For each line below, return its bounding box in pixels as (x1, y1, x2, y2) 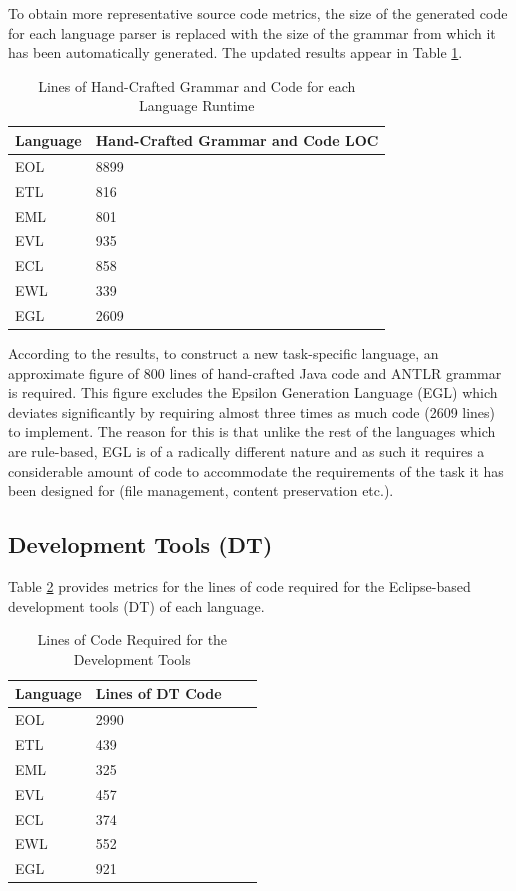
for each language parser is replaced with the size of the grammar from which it (8, 22, 496, 43)
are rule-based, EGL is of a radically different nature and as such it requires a (8, 440, 485, 461)
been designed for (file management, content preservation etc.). (8, 480, 394, 501)
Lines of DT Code (95, 683, 222, 704)
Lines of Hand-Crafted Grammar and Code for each (38, 75, 356, 96)
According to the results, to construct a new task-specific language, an (8, 342, 439, 363)
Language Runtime (138, 95, 255, 116)
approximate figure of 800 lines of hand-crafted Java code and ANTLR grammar (8, 362, 502, 383)
